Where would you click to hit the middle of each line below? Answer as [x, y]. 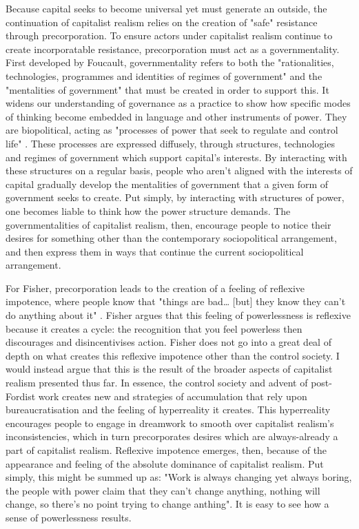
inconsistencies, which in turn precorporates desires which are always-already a [172, 436]
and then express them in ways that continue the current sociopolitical [155, 251]
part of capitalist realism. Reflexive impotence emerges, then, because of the [166, 450]
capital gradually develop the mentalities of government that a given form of [167, 184]
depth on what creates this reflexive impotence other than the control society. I [173, 355]
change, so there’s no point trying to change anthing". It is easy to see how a [167, 504]
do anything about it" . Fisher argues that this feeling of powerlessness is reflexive [178, 315]
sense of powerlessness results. [69, 517]
